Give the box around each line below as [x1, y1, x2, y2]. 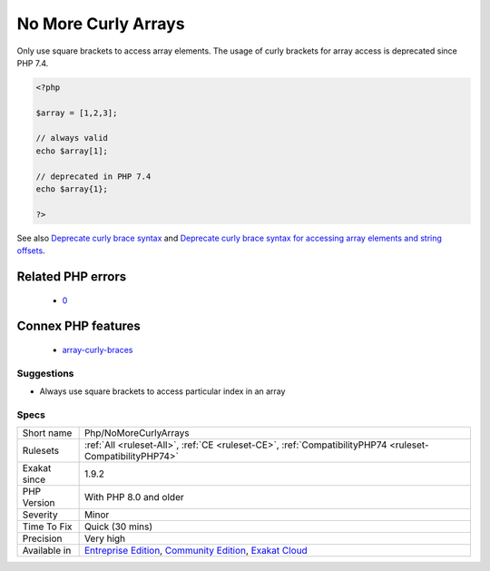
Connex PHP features [16, 319, 141, 334]
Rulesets [22, 445, 59, 458]
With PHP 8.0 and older [83, 491, 185, 504]
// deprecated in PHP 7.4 [35, 171, 152, 182]
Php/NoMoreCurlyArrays [83, 427, 190, 439]
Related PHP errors [16, 269, 127, 285]
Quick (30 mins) [83, 520, 153, 533]
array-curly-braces [62, 345, 133, 356]
